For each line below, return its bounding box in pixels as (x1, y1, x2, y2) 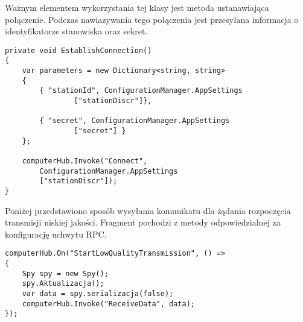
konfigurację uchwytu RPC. (5, 227, 107, 240)
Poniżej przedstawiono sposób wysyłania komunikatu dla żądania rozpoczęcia (5, 204, 291, 216)
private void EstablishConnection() (5, 46, 152, 55)
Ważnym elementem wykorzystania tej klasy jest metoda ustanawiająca (5, 1, 269, 13)
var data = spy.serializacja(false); (22, 289, 174, 298)
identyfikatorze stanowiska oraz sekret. (5, 25, 148, 37)
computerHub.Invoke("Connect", (22, 157, 148, 165)
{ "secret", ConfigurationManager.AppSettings (39, 116, 230, 125)
